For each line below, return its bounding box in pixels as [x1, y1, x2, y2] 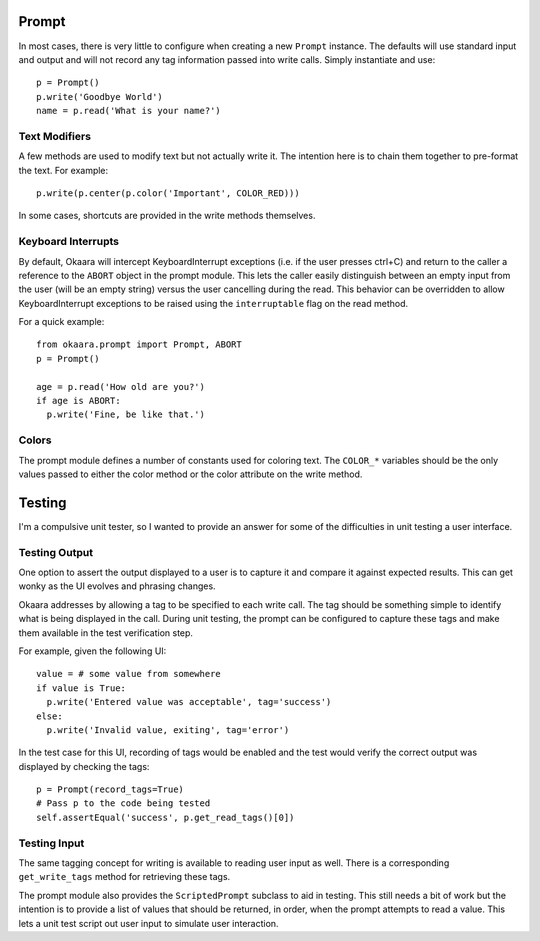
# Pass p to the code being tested [36, 798, 211, 809]
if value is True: [36, 682, 127, 694]
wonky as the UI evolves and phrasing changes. [18, 580, 216, 592]
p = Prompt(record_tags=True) [36, 784, 185, 795]
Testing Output [18, 545, 94, 559]
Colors [18, 433, 52, 447]
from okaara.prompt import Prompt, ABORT [36, 339, 242, 350]
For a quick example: [18, 316, 105, 328]
